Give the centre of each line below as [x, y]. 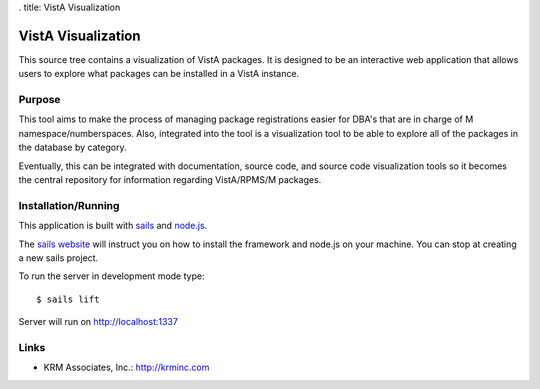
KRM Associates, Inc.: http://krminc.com [126, 367]
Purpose [39, 100]
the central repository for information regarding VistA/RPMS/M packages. [170, 179]
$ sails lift [68, 299]
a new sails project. [58, 257]
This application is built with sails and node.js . [113, 226]
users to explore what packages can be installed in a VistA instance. [159, 74]
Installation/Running [69, 205]
